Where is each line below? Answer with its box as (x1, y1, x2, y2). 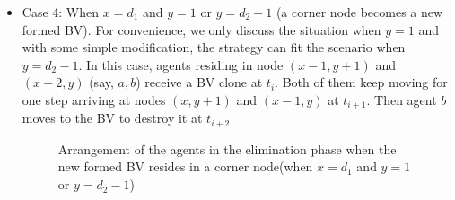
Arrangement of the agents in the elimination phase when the (57, 139, 397, 158)
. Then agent (366, 90, 437, 109)
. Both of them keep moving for (275, 73, 448, 91)
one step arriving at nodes (22, 90, 166, 109)
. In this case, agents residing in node (78, 55, 284, 74)
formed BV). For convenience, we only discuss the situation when (22, 20, 381, 39)
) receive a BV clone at (136, 73, 263, 91)
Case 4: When (22, 3, 100, 21)
